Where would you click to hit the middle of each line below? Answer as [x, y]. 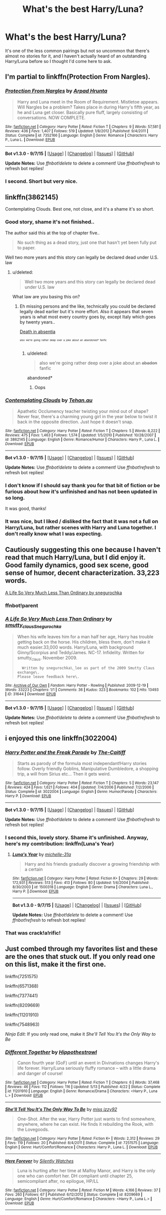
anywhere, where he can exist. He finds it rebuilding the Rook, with [85, 1124]
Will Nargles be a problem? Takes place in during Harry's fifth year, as [88, 107]
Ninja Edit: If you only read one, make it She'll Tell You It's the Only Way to [81, 1034]
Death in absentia [38, 331]
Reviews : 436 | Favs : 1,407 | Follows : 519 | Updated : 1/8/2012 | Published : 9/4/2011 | [77, 131]
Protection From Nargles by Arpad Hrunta [56, 91]
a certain [34, 869]
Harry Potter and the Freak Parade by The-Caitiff [65, 753]
